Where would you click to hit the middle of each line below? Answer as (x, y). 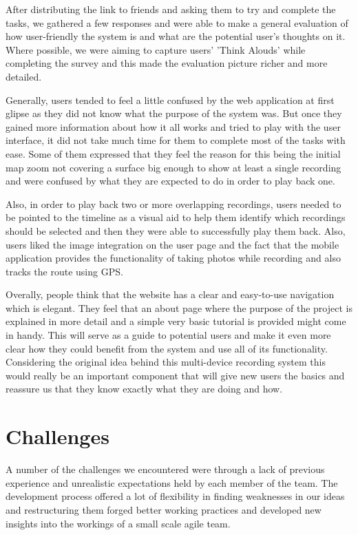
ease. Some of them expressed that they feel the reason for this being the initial (173, 153)
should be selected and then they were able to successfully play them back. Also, (176, 230)
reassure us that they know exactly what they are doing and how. (144, 389)
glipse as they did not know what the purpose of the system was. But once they (174, 113)
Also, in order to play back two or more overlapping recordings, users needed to (173, 203)
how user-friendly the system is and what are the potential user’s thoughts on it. (176, 36)
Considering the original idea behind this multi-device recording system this (166, 362)
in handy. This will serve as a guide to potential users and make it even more (168, 335)
